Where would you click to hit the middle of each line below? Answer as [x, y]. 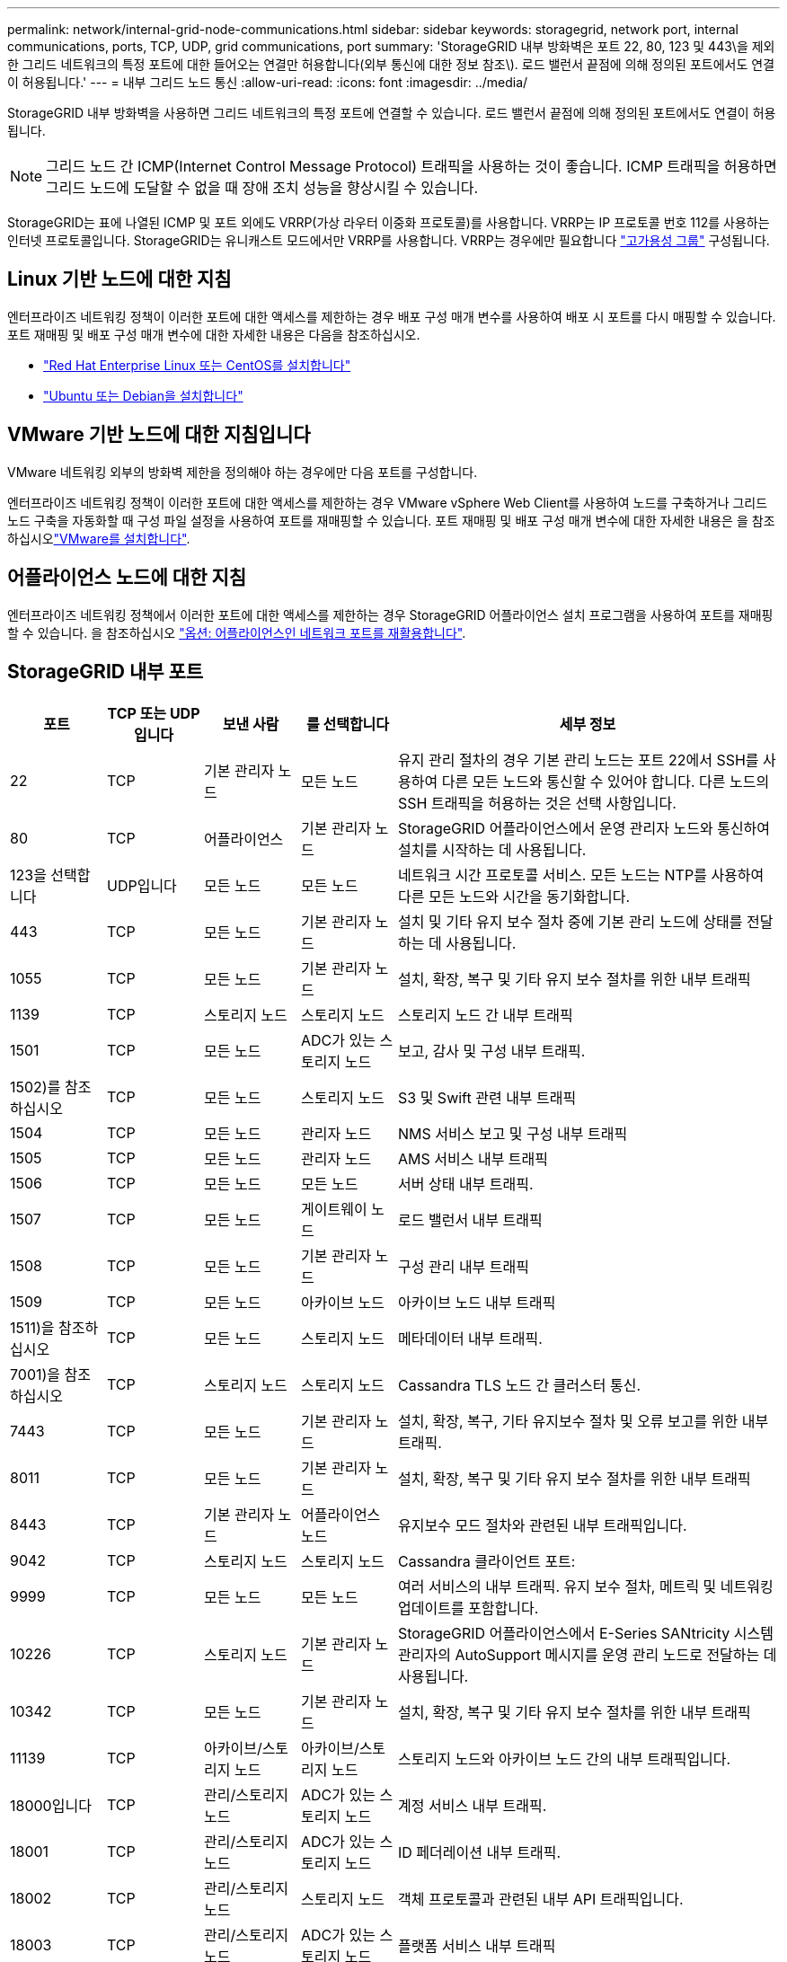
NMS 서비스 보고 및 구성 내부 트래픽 [513, 1134]
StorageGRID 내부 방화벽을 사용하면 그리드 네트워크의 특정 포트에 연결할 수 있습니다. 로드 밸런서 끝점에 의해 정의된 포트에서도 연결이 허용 [392, 113]
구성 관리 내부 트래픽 [464, 1267]
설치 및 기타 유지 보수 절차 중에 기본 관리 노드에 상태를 [570, 922]
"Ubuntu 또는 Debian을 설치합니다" [143, 395]
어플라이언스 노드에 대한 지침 [127, 578]
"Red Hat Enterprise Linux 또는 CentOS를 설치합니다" [197, 365]
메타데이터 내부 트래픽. [470, 1339]
